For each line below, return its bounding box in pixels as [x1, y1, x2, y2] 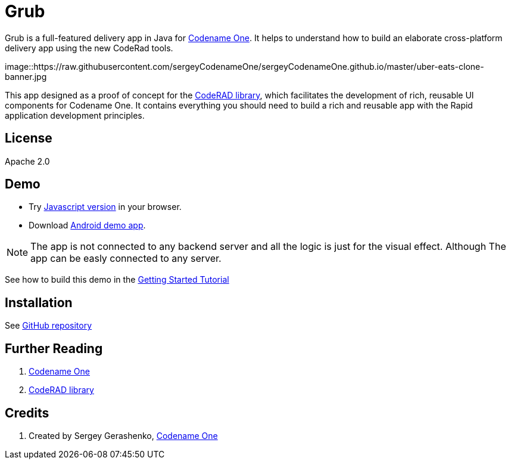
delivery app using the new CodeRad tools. [5, 42, 173, 53]
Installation [5, 295, 73, 310]
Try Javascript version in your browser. [29, 202, 182, 212]
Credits [5, 405, 49, 420]
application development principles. [5, 110, 145, 120]
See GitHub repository [5, 320, 92, 331]
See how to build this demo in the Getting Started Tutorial [5, 274, 229, 285]
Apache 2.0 [5, 156, 50, 166]
